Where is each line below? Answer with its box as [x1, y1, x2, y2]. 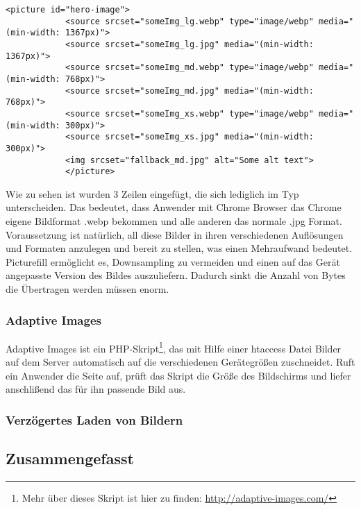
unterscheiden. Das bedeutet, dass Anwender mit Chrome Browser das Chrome [6, 200, 342, 214]
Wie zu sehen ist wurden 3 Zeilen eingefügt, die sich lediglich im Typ [6, 186, 299, 201]
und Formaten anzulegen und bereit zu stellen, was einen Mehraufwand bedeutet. [6, 241, 353, 255]
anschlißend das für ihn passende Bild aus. [6, 382, 186, 396]
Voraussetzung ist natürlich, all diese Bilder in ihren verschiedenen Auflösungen [6, 227, 344, 241]
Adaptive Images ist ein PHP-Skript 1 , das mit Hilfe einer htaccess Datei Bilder [6, 339, 342, 355]
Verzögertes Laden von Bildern [6, 411, 183, 428]
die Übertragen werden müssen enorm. [6, 282, 169, 296]
